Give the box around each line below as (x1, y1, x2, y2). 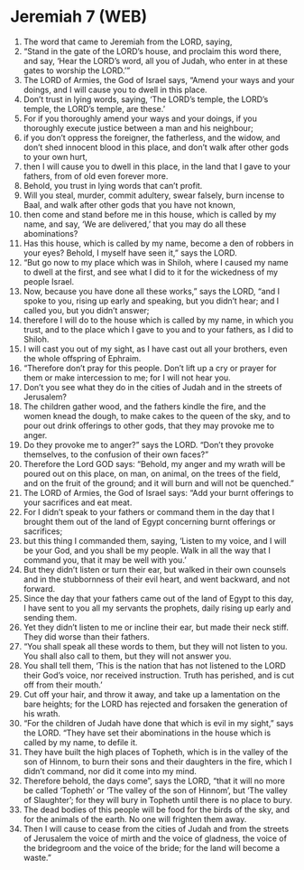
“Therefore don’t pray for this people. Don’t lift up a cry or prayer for (23, 362, 278, 373)
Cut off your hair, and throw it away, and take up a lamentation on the (23, 688, 281, 699)
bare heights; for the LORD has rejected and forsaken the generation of (23, 698, 288, 709)
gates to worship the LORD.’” (23, 65, 131, 76)
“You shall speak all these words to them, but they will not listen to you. (23, 641, 288, 651)
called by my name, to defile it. (23, 736, 138, 747)
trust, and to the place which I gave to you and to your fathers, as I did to (23, 323, 294, 335)
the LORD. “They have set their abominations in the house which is (23, 727, 272, 738)
